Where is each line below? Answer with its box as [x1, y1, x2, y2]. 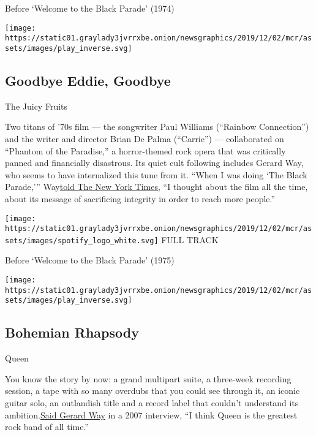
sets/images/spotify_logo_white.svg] [5, 236, 159, 245]
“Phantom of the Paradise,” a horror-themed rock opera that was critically [5, 144, 286, 157]
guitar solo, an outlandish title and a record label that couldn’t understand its [5, 396, 299, 409]
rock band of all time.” [5, 420, 89, 433]
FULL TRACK [161, 233, 219, 246]
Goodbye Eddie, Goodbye [5, 70, 171, 89]
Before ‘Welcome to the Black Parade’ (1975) [5, 254, 175, 267]
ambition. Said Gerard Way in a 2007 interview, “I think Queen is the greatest [5, 408, 298, 421]
